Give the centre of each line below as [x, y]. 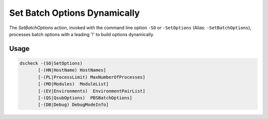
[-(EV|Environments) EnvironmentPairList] [92, 91]
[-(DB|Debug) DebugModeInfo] [73, 105]
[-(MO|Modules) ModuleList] [73, 84]
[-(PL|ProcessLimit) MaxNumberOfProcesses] [92, 77]
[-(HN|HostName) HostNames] [72, 70]
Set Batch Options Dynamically [74, 13]
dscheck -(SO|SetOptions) [51, 63]
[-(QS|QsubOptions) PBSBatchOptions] [85, 98]
